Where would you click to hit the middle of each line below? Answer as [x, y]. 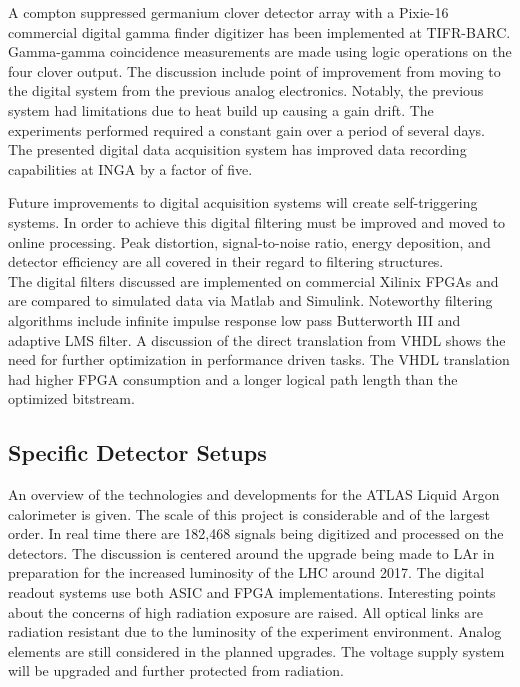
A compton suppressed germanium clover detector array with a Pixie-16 [228, 12]
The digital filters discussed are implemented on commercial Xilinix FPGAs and [253, 280]
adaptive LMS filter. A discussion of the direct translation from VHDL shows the [257, 339]
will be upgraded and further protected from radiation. [176, 670]
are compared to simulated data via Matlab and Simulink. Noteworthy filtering [250, 300]
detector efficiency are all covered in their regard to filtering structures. [226, 261]
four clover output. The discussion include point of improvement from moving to [254, 70]
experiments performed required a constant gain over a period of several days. [247, 129]
